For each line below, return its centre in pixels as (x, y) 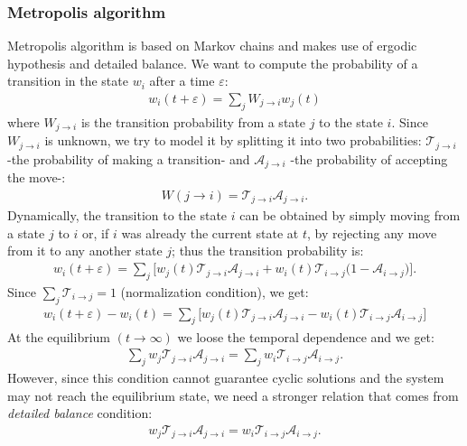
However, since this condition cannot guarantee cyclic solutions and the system (226, 377)
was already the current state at (210, 232)
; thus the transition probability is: (268, 251)
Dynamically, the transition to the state (117, 215)
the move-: (37, 177)
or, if (96, 232)
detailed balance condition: (80, 413)
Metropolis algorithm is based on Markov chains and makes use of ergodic (212, 46)
